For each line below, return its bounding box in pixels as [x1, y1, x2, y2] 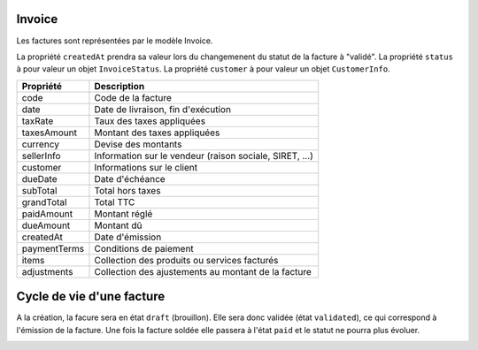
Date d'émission [94, 231, 162, 243]
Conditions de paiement [94, 242, 194, 255]
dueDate [21, 172, 58, 185]
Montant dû [94, 219, 143, 232]
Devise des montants [94, 138, 182, 150]
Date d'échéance [94, 172, 166, 185]
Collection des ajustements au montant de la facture [94, 265, 312, 278]
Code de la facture [94, 91, 172, 103]
